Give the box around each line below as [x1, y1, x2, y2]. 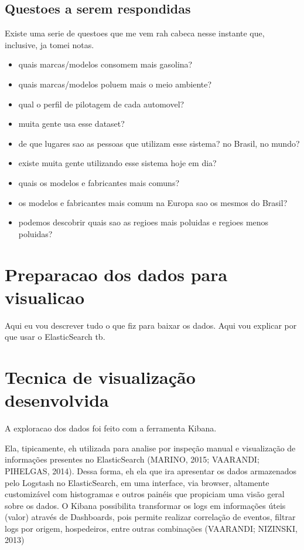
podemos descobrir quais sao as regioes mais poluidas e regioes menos [18, 216, 269, 228]
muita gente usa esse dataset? [18, 117, 125, 130]
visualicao [5, 285, 85, 309]
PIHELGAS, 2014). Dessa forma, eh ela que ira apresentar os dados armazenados [5, 464, 297, 477]
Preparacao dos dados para [5, 262, 228, 286]
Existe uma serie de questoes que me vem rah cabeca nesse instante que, [5, 27, 265, 39]
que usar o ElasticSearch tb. [5, 330, 105, 343]
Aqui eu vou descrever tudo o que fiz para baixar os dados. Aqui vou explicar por [5, 319, 297, 331]
